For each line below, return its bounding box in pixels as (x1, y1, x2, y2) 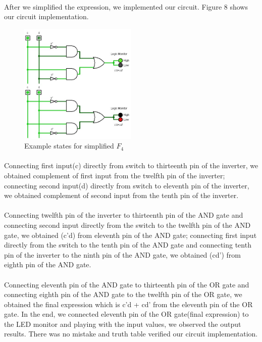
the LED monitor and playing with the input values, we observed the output (4, 318, 241, 329)
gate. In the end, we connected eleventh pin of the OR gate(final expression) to (4, 309, 249, 319)
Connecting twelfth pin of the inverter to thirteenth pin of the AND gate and (4, 210, 243, 220)
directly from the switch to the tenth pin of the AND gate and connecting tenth (4, 239, 251, 250)
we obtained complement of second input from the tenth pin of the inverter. (4, 190, 239, 201)
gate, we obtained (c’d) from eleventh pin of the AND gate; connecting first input (4, 229, 257, 240)
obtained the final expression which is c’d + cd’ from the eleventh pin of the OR (4, 299, 253, 309)
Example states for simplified (24, 140, 114, 151)
